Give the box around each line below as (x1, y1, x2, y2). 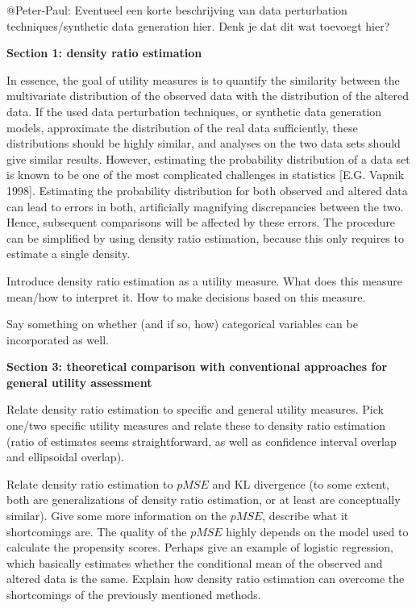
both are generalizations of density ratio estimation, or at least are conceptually (6, 491, 401, 508)
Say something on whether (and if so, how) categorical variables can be (6, 315, 358, 332)
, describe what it (262, 507, 349, 524)
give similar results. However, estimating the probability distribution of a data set (6, 150, 410, 167)
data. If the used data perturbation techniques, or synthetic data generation (6, 102, 382, 119)
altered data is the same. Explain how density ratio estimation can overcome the (6, 570, 405, 587)
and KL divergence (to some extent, (212, 475, 390, 492)
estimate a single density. (6, 245, 131, 262)
